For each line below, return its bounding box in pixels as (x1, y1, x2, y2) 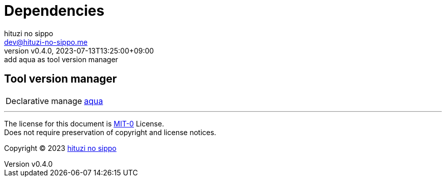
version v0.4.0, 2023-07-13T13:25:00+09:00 (4, 46, 154, 55)
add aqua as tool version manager (4, 55, 118, 64)
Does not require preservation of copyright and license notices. (4, 127, 216, 137)
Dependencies (4, 2, 104, 19)
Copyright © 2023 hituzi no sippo (4, 143, 117, 152)
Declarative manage (6, 95, 82, 106)
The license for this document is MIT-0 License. (4, 119, 164, 128)
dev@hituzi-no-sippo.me (4, 37, 88, 46)
